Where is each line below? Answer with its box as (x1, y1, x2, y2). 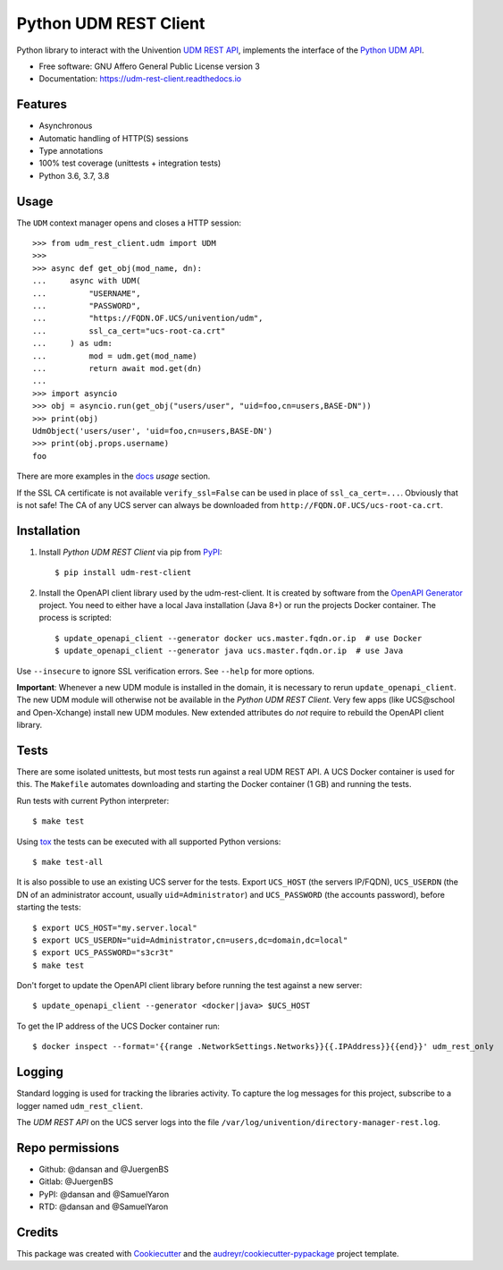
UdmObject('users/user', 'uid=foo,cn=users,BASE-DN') (32, 426, 272, 436)
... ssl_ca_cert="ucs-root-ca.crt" (32, 326, 226, 335)
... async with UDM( (32, 275, 141, 286)
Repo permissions (16, 1140, 120, 1156)
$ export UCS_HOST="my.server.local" (32, 922, 198, 933)
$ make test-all (32, 857, 104, 867)
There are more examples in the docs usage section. (16, 470, 211, 482)
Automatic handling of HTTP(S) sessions (38, 132, 189, 143)
